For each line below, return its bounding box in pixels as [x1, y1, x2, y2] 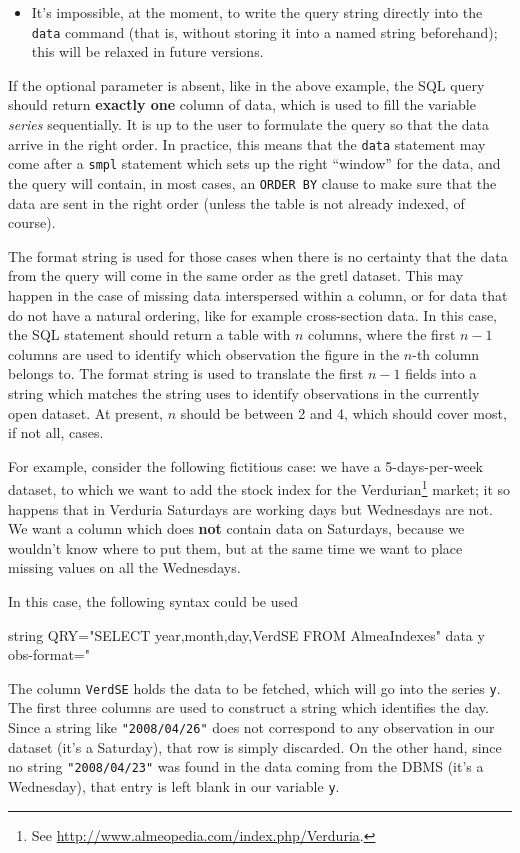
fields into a [405, 363, 477, 384]
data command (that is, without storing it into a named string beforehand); [31, 21, 498, 42]
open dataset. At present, [8, 402, 163, 423]
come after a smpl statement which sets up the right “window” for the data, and [8, 153, 501, 174]
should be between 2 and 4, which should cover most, [180, 402, 507, 423]
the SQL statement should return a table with [8, 324, 291, 345]
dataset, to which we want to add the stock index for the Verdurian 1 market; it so [8, 476, 511, 499]
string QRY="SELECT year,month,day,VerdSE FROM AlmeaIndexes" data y [8, 624, 485, 645]
